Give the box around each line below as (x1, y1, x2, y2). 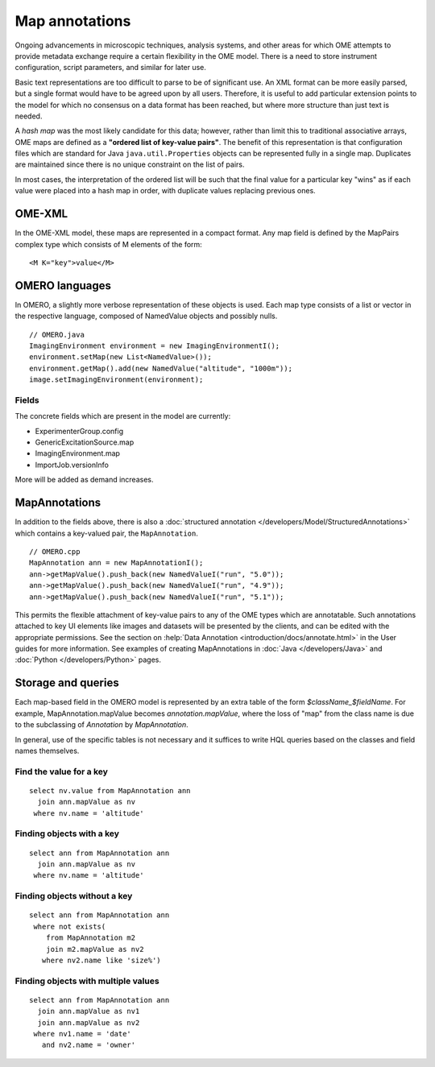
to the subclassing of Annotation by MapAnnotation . (14, 720, 188, 730)
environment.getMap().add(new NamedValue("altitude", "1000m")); (29, 363, 293, 373)
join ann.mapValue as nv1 (37, 1007, 140, 1016)
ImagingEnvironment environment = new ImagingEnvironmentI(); (29, 341, 280, 350)
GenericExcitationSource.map (35, 437, 135, 447)
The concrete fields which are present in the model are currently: (14, 411, 231, 421)
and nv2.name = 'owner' (41, 1040, 136, 1050)
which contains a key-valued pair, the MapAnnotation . (14, 528, 199, 538)
